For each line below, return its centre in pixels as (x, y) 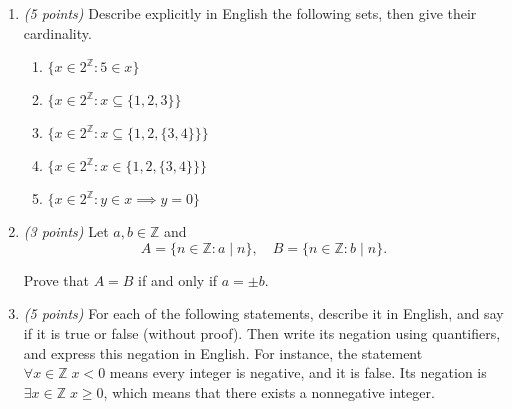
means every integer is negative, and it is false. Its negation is (298, 372)
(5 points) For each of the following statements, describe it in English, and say (263, 313)
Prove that (56, 279)
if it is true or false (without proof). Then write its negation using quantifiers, (262, 332)
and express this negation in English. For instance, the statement (223, 352)
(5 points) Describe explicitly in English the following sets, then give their (250, 13)
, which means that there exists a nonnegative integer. (269, 391)
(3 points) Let (66, 231)
